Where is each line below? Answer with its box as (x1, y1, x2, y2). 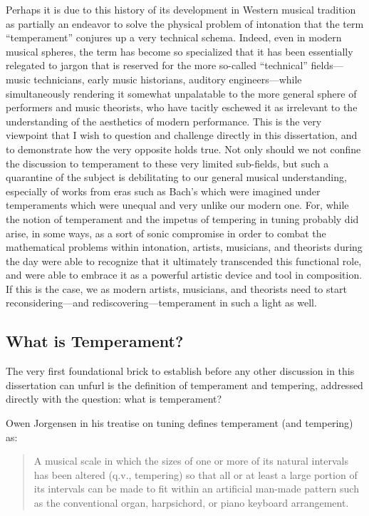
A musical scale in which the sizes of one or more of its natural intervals (33, 453, 348, 468)
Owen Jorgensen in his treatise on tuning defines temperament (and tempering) (6, 416, 353, 430)
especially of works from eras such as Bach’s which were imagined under (6, 183, 321, 198)
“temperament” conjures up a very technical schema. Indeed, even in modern (6, 30, 342, 45)
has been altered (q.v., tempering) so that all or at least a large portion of (33, 467, 358, 482)
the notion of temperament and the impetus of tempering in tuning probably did (6, 211, 359, 226)
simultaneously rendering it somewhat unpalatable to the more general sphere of (6, 86, 357, 100)
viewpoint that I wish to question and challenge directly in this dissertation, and (6, 128, 358, 143)
